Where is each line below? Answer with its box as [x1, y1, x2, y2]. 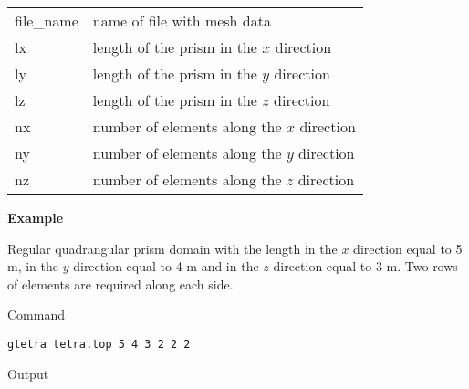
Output [7, 363, 49, 383]
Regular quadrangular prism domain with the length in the [7, 238, 338, 258]
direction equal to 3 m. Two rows [273, 257, 458, 276]
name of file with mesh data [92, 10, 271, 31]
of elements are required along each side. [7, 274, 234, 293]
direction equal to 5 [353, 238, 463, 258]
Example [7, 208, 64, 226]
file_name [15, 10, 78, 31]
